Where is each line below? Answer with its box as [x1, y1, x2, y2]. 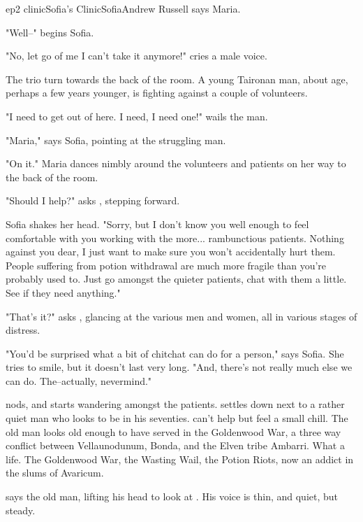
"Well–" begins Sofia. [6, 24, 94, 39]
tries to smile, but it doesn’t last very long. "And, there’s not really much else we [6, 360, 353, 374]
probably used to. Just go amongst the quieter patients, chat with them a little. [6, 271, 347, 286]
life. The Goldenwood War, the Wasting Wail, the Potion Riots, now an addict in [6, 451, 354, 466]
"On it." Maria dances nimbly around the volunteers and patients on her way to [6, 156, 346, 171]
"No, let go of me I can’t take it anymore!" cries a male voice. [6, 48, 267, 63]
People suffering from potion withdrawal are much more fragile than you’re [6, 258, 327, 272]
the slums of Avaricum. [6, 465, 104, 480]
